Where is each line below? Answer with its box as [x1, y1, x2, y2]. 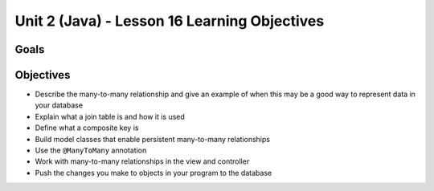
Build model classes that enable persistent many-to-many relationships [35, 134, 271, 144]
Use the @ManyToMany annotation [35, 145, 147, 156]
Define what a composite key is [35, 123, 139, 132]
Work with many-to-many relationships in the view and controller [35, 156, 250, 166]
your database [35, 100, 84, 110]
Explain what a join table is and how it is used [35, 112, 185, 121]
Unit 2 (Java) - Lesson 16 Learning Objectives [14, 12, 325, 30]
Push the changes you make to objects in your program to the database [35, 168, 272, 177]
